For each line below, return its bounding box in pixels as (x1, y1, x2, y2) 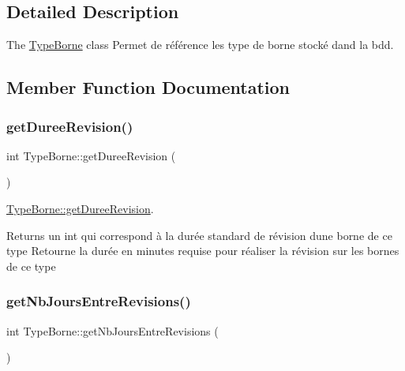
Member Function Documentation (6, 75, 291, 99)
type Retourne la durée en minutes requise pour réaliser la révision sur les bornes (6, 242, 399, 259)
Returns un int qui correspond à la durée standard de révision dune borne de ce (6, 227, 392, 243)
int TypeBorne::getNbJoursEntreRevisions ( (6, 322, 219, 339)
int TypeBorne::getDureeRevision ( (6, 147, 176, 163)
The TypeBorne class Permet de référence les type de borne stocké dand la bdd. (6, 36, 394, 53)
